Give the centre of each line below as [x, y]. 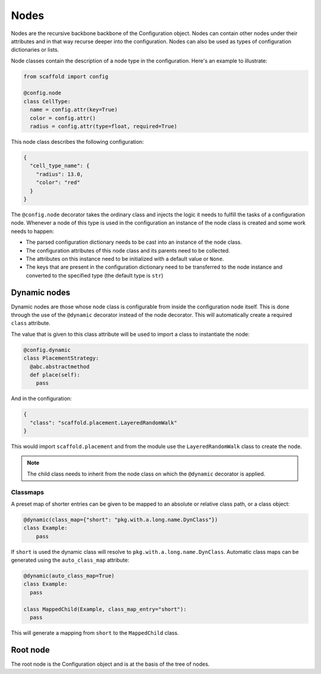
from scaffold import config [66, 76]
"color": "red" [58, 182]
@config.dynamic [47, 350]
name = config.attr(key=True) [74, 110]
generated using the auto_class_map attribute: [70, 560]
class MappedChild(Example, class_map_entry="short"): [105, 609]
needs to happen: [33, 231]
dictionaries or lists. [35, 50]
